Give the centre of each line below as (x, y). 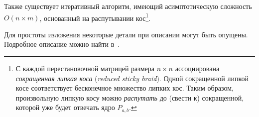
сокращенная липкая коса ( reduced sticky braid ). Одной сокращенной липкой (132, 78)
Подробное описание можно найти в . (62, 44)
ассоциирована (197, 68)
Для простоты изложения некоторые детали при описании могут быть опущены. (126, 34)
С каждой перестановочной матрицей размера (85, 68)
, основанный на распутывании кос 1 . (95, 17)
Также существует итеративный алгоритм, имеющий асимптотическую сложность (128, 6)
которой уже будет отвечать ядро (65, 107)
